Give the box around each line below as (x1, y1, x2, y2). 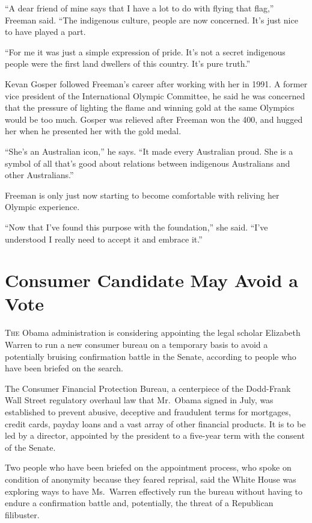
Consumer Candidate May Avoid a (5, 268, 298, 292)
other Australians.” (5, 169, 74, 181)
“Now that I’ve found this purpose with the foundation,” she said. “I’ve (5, 220, 268, 233)
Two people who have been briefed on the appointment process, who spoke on (5, 461, 292, 474)
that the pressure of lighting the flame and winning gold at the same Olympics (5, 101, 295, 114)
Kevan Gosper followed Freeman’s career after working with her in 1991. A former (5, 77, 308, 90)
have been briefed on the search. (5, 362, 123, 374)
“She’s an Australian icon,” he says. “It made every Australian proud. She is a (5, 144, 293, 157)
